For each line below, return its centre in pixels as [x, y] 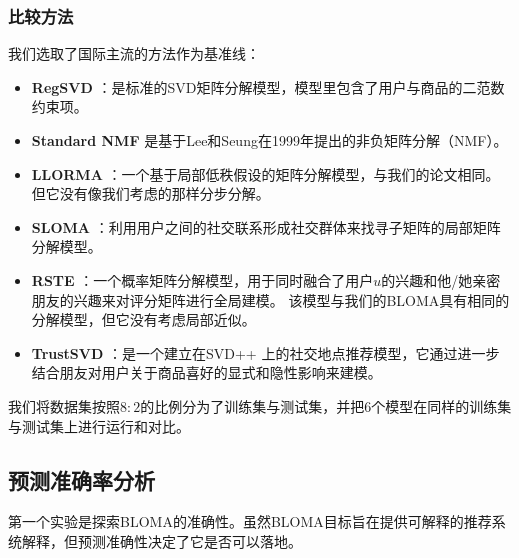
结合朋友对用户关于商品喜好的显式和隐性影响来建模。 [206, 372]
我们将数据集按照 [64, 405]
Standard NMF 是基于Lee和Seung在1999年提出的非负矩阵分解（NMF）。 [269, 140]
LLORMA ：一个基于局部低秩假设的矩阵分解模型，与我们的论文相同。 [265, 173]
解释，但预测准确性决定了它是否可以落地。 [161, 540]
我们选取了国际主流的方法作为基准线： [134, 53]
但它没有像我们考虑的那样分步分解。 [150, 193]
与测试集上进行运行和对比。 [99, 425]
